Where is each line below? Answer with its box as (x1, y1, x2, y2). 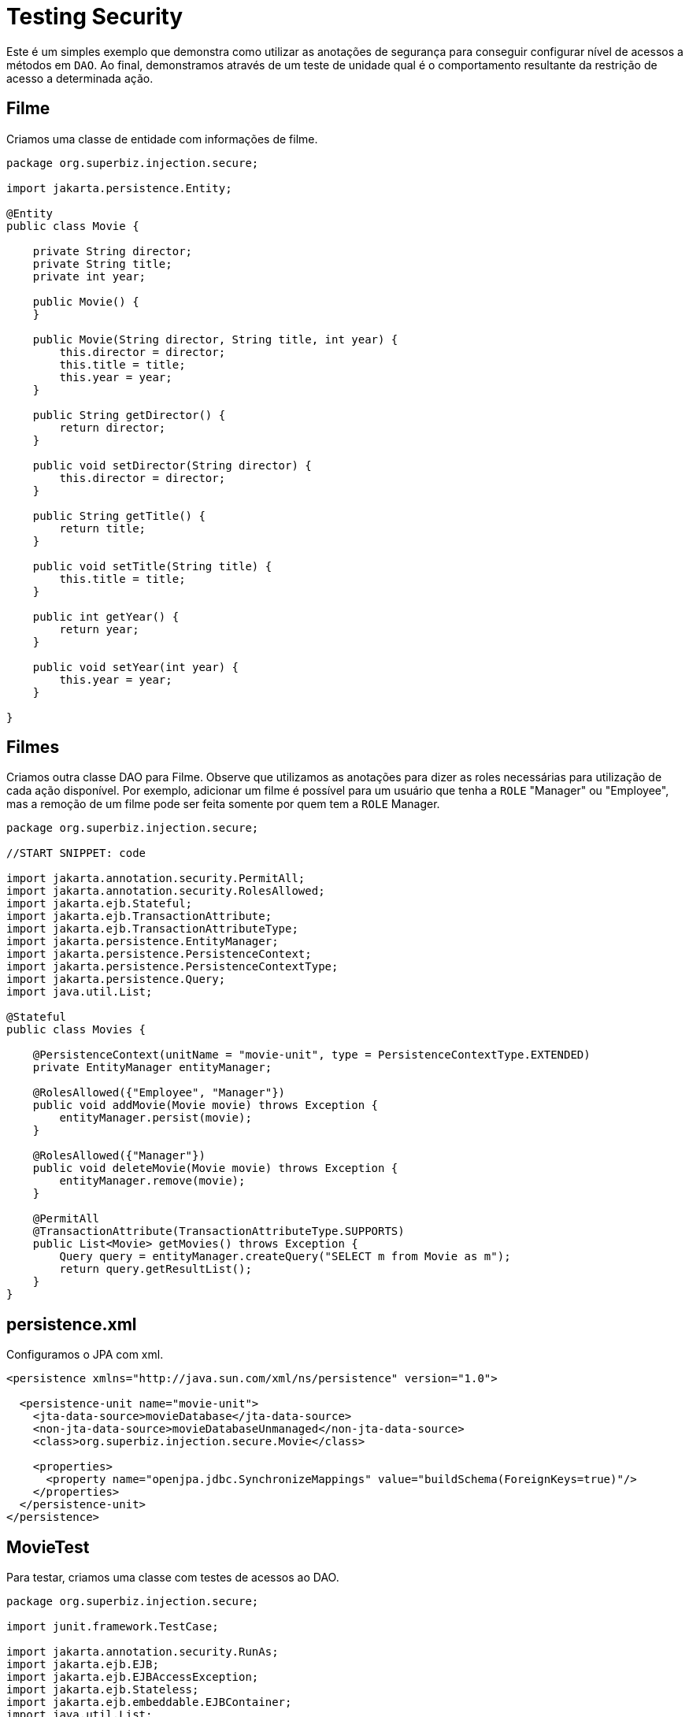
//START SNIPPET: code (6, 847, 146, 860)
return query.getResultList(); (59, 1263, 252, 1276)
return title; (59, 521, 146, 535)
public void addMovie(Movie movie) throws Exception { (32, 1099, 379, 1112)
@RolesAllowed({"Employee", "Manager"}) (32, 1086, 286, 1100)
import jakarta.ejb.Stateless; (6, 1683, 199, 1697)
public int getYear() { (32, 610, 180, 623)
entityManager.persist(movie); (59, 1111, 252, 1125)
